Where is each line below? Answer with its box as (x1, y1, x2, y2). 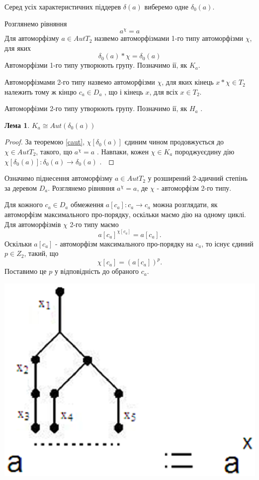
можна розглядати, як (153, 199, 218, 210)
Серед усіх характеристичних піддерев (4, 1, 121, 11)
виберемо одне (144, 1, 188, 11)
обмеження (70, 199, 104, 210)
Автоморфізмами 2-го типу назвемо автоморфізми (4, 77, 155, 87)
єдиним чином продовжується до (124, 136, 224, 147)
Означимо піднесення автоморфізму (4, 173, 113, 183)
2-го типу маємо (70, 219, 119, 229)
